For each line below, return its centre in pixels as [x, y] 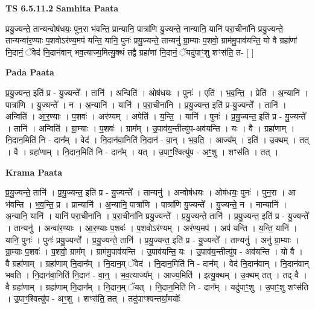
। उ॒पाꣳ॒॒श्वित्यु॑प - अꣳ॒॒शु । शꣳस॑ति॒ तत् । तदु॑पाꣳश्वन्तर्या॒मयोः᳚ [93, 298]
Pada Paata [30, 72]
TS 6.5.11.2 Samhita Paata [62, 8]
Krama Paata [34, 172]
